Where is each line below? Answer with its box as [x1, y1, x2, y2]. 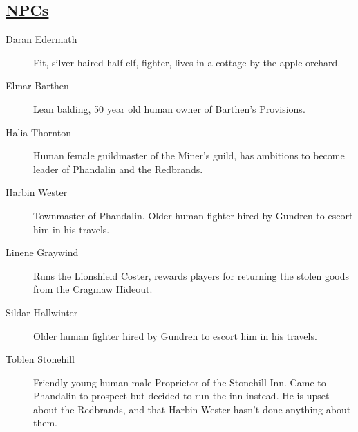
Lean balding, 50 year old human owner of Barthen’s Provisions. [33, 101, 305, 116]
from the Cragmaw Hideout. [33, 282, 153, 296]
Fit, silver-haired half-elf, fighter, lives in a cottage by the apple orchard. [33, 55, 341, 69]
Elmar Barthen [6, 78, 69, 93]
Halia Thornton [6, 125, 71, 139]
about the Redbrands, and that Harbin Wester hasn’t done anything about [33, 402, 351, 416]
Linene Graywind [6, 245, 79, 260]
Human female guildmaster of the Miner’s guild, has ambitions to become [33, 148, 345, 163]
